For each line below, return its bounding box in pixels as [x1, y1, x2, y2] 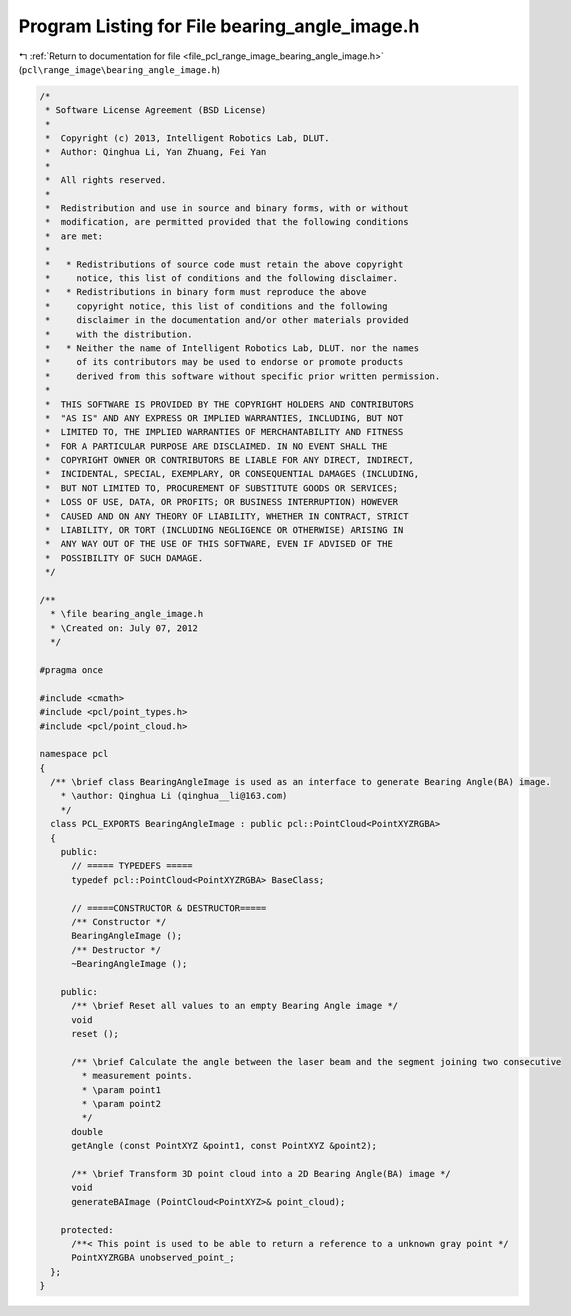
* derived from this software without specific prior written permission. [45, 370, 441, 382]
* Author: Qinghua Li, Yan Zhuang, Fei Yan [45, 146, 267, 158]
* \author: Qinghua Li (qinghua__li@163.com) [60, 790, 288, 802]
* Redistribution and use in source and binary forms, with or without [45, 203, 409, 214]
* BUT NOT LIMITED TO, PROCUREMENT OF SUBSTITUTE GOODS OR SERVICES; [45, 482, 399, 494]
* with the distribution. [45, 328, 194, 340]
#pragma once [39, 664, 104, 675]
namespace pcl [39, 748, 109, 760]
